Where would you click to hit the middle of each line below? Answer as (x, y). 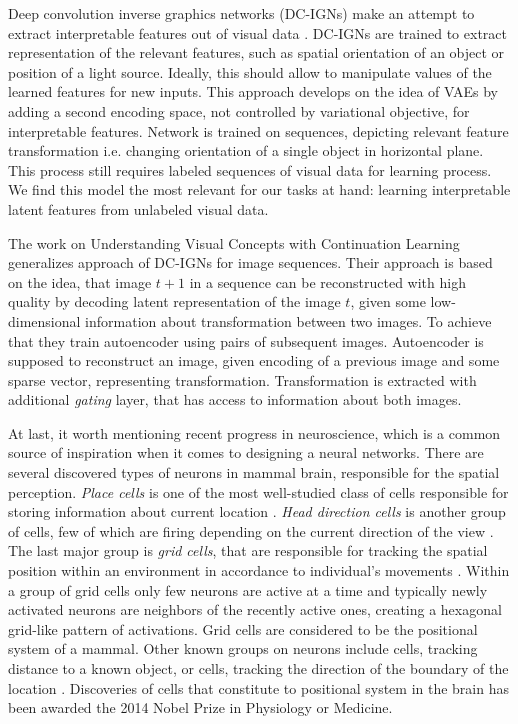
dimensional (44, 320)
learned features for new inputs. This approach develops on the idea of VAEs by (253, 91)
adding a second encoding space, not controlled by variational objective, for (239, 110)
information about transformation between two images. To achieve (288, 320)
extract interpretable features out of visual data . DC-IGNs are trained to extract (257, 32)
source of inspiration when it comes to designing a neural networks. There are (246, 452)
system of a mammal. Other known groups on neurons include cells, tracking (243, 648)
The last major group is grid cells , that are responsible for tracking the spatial (248, 550)
